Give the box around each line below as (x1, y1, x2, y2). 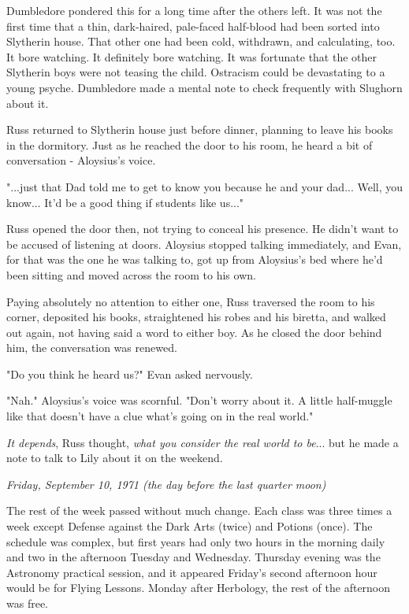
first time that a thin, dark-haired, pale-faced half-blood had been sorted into (6, 17, 380, 34)
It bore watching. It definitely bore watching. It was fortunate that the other (6, 48, 377, 65)
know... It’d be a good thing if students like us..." (6, 194, 244, 210)
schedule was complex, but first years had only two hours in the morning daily (6, 533, 385, 549)
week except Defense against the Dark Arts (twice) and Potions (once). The (6, 518, 373, 534)
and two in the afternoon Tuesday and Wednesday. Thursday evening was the (6, 549, 381, 565)
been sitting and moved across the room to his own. (6, 266, 256, 283)
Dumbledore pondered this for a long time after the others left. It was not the (6, 2, 382, 18)
